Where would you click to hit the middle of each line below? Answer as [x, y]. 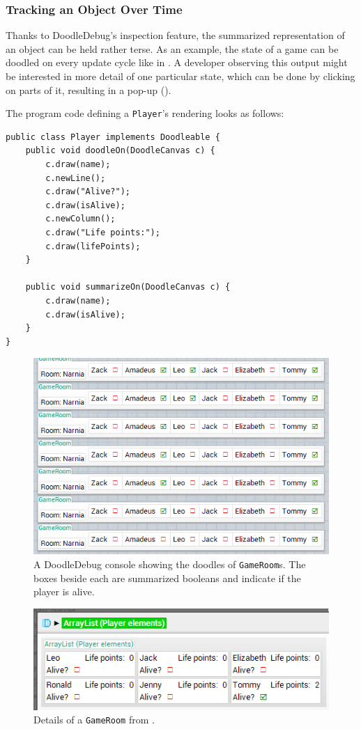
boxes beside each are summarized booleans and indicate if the [167, 578]
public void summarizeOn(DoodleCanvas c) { [128, 287]
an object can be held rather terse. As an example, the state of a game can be [172, 48]
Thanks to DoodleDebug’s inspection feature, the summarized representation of [175, 35]
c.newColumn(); [80, 219]
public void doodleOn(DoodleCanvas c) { [120, 151]
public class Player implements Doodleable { [113, 137]
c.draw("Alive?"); [88, 192]
